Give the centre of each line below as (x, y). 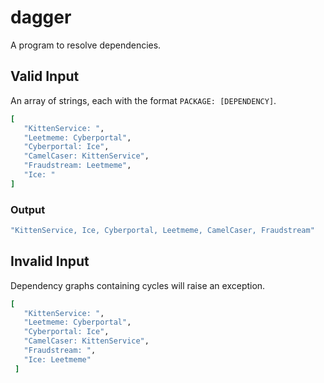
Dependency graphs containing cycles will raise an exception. (138, 285)
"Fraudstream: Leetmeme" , (77, 166)
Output (28, 209)
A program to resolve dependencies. (86, 45)
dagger (41, 17)
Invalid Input (50, 261)
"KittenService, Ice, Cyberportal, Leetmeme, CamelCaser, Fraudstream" (162, 231)
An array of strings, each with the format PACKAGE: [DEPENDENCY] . (143, 100)
